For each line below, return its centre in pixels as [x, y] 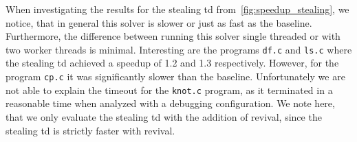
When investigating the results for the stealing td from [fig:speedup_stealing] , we [177, 9]
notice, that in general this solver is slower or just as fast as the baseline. [159, 22]
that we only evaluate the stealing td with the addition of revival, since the [164, 116]
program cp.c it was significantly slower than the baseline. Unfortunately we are [175, 76]
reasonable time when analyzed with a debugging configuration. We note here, [170, 103]
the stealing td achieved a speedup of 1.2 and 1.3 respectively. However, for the [172, 63]
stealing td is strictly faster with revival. [90, 130]
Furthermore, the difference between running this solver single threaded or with [173, 36]
